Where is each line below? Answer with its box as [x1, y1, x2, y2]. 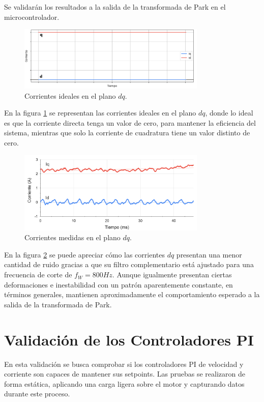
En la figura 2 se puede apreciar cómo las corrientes [4, 249, 165, 260]
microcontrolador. [4, 11, 60, 22]
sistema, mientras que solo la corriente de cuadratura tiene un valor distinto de [4, 127, 250, 138]
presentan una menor [176, 249, 242, 260]
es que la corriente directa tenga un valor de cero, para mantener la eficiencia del [4, 117, 256, 128]
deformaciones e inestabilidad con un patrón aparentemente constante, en [4, 279, 233, 290]
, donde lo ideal [205, 107, 253, 118]
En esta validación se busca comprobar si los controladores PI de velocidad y [4, 358, 244, 369]
